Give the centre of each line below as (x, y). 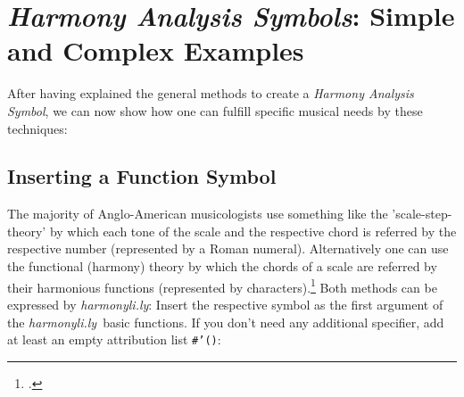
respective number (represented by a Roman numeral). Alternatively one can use (228, 248)
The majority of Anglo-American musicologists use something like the (198, 214)
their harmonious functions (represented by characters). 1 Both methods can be (222, 285)
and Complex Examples (156, 50)
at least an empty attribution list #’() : (114, 339)
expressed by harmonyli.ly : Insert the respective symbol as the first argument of (225, 304)
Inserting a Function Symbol (142, 176)
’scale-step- (422, 214)
